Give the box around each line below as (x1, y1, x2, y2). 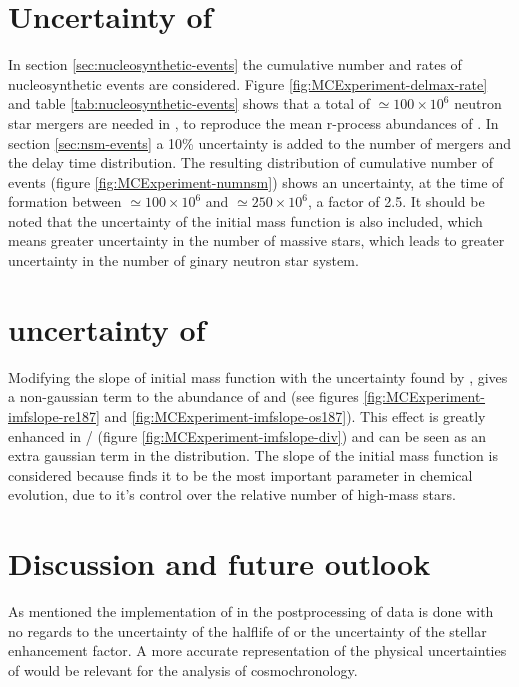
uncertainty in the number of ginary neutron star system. (8, 250, 359, 271)
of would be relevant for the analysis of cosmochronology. (8, 659, 358, 680)
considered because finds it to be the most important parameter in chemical (8, 464, 473, 485)
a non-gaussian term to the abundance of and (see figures (8, 386, 359, 407)
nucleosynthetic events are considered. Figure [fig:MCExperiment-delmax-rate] (8, 73, 488, 94)
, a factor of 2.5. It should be (307, 191, 485, 212)
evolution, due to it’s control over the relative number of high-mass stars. (8, 484, 456, 505)
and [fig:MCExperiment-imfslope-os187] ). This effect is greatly (104, 405, 486, 426)
